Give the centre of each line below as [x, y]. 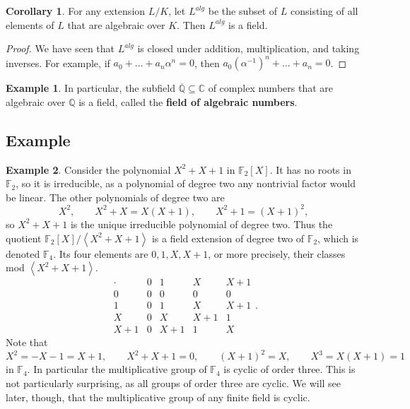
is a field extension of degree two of [228, 238]
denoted [23, 253]
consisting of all [324, 11]
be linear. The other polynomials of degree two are [115, 197]
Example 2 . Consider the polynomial [88, 169]
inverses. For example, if [58, 63]
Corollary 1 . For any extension [76, 11]
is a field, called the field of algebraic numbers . [188, 101]
